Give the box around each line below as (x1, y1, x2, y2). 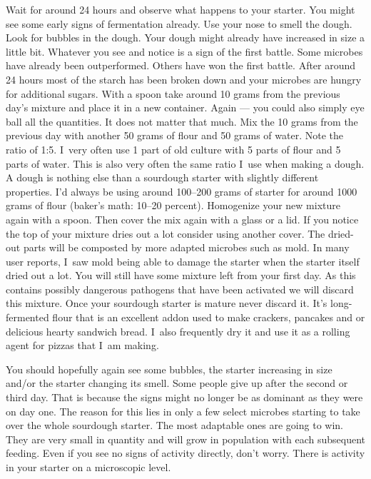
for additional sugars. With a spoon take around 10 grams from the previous (6, 86, 340, 101)
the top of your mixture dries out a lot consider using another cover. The (6, 226, 325, 241)
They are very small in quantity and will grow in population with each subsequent (6, 431, 365, 446)
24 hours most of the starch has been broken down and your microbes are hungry (6, 71, 362, 86)
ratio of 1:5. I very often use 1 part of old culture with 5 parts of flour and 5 (6, 141, 341, 156)
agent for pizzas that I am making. (6, 338, 159, 353)
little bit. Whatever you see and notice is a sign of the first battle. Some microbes (6, 44, 363, 59)
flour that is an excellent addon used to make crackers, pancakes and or (52, 310, 365, 325)
